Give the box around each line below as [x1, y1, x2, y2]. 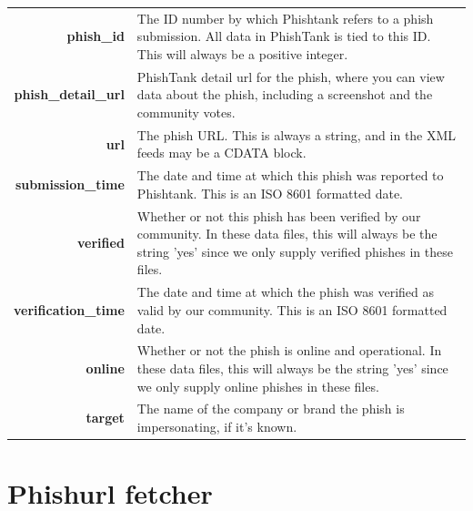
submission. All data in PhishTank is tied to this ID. [136, 26, 431, 46]
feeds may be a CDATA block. [136, 143, 307, 162]
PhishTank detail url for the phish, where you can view [136, 66, 445, 86]
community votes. [136, 102, 236, 121]
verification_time [14, 300, 125, 319]
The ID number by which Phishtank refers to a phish [136, 8, 434, 27]
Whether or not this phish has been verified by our [136, 206, 421, 225]
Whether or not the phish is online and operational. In [136, 341, 442, 360]
